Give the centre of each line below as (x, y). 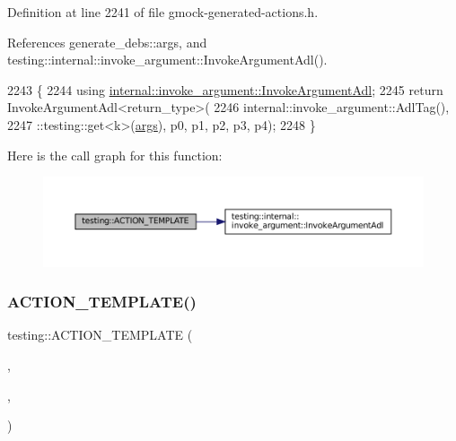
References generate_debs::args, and (107, 42)
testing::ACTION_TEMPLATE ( (100, 335)
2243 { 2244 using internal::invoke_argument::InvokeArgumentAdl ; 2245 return (225, 89)
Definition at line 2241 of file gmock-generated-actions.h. (163, 12)
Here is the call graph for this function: (115, 155)
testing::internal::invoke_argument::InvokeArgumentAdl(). (167, 60)
